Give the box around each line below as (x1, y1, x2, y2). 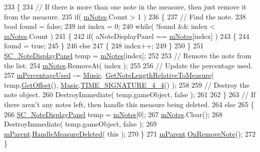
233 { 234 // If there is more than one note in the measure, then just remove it (4, 1, 247, 11)
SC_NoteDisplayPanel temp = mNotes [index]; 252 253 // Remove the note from (4, 50, 252, 60)
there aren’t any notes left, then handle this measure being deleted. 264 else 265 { (4, 99, 255, 109)
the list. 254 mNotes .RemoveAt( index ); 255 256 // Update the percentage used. (4, 60, 253, 70)
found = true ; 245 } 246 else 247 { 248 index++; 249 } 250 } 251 (4, 40, 204, 51)
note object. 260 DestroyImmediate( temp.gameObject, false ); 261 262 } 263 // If (4, 89, 256, 100)
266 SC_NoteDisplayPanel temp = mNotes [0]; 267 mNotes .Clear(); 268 (4, 109, 223, 119)
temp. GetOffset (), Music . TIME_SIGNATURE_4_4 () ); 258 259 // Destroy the (4, 79, 250, 90)
